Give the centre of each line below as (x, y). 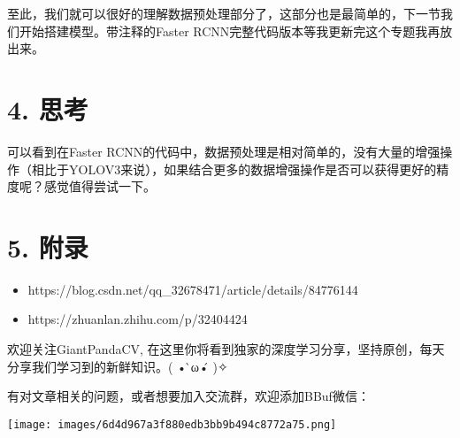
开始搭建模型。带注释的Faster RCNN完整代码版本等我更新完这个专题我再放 (236, 31)
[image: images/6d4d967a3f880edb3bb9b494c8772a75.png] (172, 424)
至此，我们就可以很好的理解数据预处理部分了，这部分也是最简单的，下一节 (224, 13)
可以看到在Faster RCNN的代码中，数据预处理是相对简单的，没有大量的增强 (224, 151)
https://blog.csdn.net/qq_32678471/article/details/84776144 (193, 289)
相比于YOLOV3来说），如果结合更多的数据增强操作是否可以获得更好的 (234, 169)
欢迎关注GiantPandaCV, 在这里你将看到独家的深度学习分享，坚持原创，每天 (226, 349)
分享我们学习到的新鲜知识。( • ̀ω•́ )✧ (118, 366)
